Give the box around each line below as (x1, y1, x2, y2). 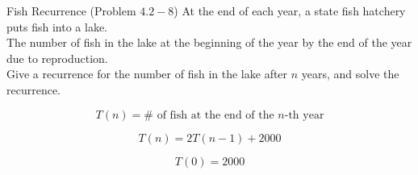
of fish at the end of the (157, 109, 274, 121)
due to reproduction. (6, 49, 108, 66)
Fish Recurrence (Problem (6, 2, 136, 19)
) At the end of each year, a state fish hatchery (173, 2, 406, 19)
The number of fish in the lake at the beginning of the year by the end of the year (6, 34, 412, 51)
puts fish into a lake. (6, 18, 107, 35)
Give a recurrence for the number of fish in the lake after (6, 65, 288, 82)
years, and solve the (301, 65, 399, 82)
